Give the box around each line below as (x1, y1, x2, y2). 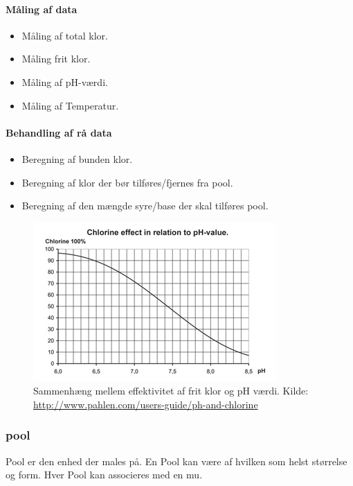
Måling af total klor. (21, 28, 108, 42)
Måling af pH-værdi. (21, 74, 108, 89)
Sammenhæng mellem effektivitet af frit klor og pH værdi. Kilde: (33, 383, 309, 398)
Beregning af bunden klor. (21, 151, 133, 166)
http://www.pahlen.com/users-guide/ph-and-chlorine (33, 397, 258, 411)
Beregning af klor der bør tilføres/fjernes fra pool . (21, 175, 233, 189)
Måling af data (6, 1, 78, 16)
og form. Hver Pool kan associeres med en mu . (6, 467, 203, 482)
